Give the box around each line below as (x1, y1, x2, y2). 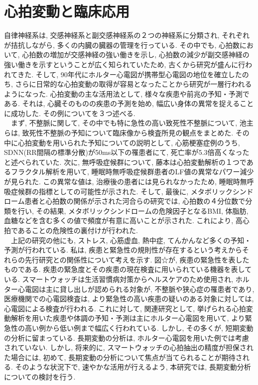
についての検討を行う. (4, 371, 76, 382)
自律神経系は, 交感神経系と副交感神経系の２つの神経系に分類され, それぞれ (4, 30, 250, 40)
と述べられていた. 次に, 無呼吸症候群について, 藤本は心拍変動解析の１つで (4, 156, 247, 167)
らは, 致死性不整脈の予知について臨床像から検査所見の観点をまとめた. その (4, 128, 250, 138)
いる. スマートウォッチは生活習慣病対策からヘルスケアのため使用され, (4, 273, 234, 284)
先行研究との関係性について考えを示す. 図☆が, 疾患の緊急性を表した (24, 254, 250, 264)
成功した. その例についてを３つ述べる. (10, 108, 135, 118)
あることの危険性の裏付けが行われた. (17, 225, 138, 235)
